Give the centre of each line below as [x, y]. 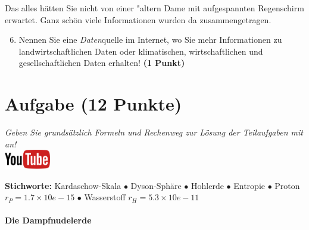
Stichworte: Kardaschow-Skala [63, 185]
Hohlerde [207, 185]
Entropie [249, 185]
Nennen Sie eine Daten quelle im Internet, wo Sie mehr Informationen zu [150, 40]
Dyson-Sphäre [156, 185]
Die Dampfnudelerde [48, 220]
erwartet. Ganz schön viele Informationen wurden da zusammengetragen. [138, 19]
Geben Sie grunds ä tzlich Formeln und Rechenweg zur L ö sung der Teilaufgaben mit [154, 132]
